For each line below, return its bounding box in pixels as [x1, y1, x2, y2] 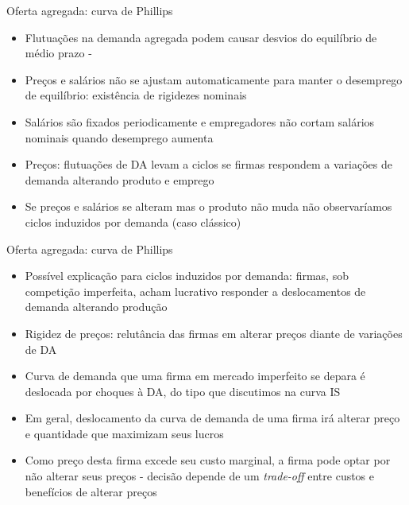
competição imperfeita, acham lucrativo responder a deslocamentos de [25, 282, 366, 299]
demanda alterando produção [25, 298, 168, 315]
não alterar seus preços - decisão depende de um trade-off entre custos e [25, 468, 375, 484]
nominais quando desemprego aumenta [25, 129, 214, 146]
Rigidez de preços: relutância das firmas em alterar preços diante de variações [25, 324, 403, 341]
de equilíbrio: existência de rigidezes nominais [25, 87, 247, 103]
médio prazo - [25, 45, 92, 61]
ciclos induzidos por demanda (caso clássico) [25, 213, 241, 230]
